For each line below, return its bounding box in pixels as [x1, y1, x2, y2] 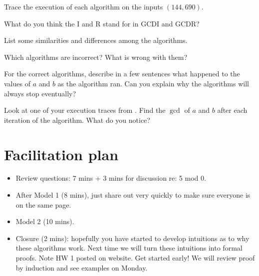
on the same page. [15, 199, 71, 210]
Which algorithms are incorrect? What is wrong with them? [4, 51, 188, 62]
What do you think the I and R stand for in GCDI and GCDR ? [4, 18, 200, 28]
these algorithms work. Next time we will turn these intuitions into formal [15, 243, 243, 253]
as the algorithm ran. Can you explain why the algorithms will [57, 78, 249, 88]
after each [217, 105, 248, 115]
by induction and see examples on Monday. [15, 262, 148, 273]
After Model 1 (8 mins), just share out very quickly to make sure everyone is [15, 190, 251, 200]
